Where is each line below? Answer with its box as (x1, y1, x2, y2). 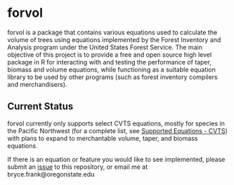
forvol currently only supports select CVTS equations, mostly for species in (7, 119, 225, 128)
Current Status (7, 100, 74, 113)
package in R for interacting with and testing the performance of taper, (7, 57, 212, 66)
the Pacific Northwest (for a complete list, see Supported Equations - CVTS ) (7, 126, 228, 135)
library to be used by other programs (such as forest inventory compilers (7, 72, 218, 81)
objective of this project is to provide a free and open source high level (7, 50, 212, 59)
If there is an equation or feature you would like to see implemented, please (7, 155, 226, 163)
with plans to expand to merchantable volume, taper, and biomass (7, 134, 198, 142)
